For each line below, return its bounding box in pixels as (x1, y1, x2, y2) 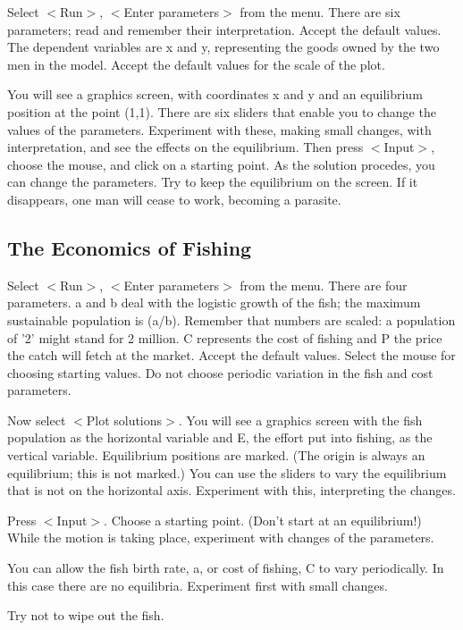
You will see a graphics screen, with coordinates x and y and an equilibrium (7, 85, 423, 104)
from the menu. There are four (240, 275, 408, 294)
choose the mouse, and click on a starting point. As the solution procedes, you (7, 155, 435, 173)
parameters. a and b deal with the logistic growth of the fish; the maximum (7, 293, 421, 312)
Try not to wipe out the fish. (7, 606, 164, 625)
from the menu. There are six (240, 3, 400, 21)
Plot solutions (86, 410, 163, 429)
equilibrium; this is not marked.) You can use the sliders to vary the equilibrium (7, 463, 447, 482)
